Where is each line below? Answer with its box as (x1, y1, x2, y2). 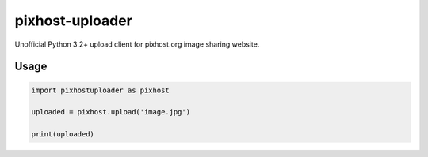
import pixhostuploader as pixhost (31, 85, 170, 95)
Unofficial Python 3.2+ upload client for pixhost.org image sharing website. (14, 39, 260, 49)
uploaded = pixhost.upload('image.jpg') (31, 107, 190, 117)
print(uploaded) (31, 130, 95, 139)
